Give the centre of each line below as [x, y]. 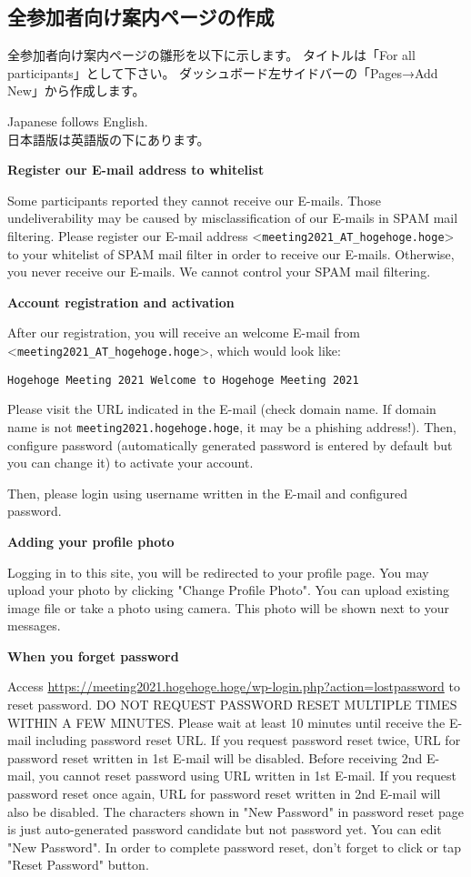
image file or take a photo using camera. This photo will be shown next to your [229, 607]
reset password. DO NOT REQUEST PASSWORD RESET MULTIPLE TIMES [232, 705]
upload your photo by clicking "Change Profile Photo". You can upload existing [228, 590]
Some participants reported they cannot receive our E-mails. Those [194, 200]
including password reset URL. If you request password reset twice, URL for [248, 740]
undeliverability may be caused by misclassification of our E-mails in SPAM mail [233, 218]
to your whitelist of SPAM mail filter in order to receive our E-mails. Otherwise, [231, 253]
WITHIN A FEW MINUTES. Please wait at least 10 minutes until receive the [226, 722]
